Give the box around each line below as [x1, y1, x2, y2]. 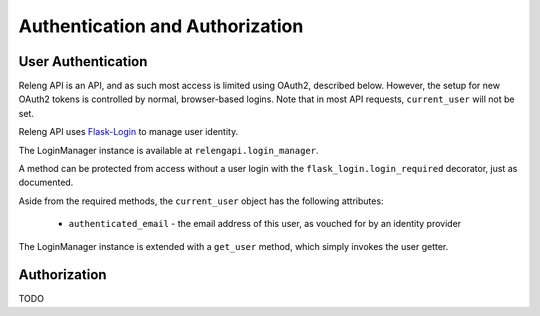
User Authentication [18, 53, 148, 70]
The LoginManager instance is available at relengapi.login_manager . [18, 144, 319, 156]
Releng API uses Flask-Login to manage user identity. [18, 126, 239, 138]
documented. [18, 176, 74, 189]
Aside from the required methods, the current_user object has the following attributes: [18, 195, 384, 207]
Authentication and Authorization [18, 15, 304, 37]
